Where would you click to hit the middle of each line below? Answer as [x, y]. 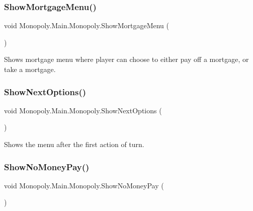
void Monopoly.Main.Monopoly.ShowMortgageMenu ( [87, 25]
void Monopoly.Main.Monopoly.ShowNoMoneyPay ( [84, 185]
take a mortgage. [30, 69]
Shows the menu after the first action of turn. [74, 144]
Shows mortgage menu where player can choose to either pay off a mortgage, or [126, 59]
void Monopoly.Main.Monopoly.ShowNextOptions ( [83, 110]
